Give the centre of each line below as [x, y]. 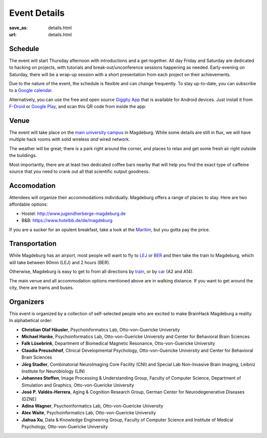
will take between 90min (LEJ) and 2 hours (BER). [60, 262]
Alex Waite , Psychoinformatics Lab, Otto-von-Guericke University [89, 413]
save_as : [19, 28]
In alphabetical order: [31, 321]
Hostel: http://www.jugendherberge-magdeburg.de [74, 214]
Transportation [33, 244]
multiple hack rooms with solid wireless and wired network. [70, 139]
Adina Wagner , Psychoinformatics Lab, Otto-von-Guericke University [92, 406]
